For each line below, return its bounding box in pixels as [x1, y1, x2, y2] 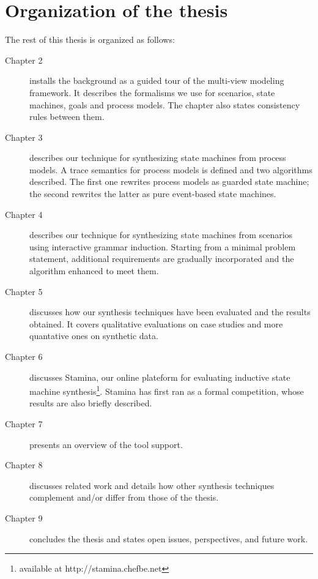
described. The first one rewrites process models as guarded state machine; [29, 175, 309, 188]
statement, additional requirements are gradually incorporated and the [29, 252, 294, 265]
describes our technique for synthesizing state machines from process [29, 151, 286, 164]
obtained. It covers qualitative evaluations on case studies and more [29, 317, 283, 330]
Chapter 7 [5, 417, 43, 430]
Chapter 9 [5, 512, 43, 524]
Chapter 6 [5, 350, 43, 362]
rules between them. [29, 110, 105, 123]
